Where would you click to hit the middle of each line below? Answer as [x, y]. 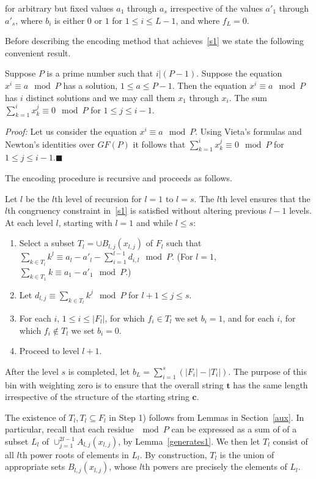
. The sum [248, 97]
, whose [123, 466]
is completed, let [99, 371]
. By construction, [173, 454]
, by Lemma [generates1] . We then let [189, 441]
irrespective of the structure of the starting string [97, 397]
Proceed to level [49, 351]
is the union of [247, 454]
